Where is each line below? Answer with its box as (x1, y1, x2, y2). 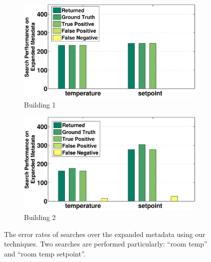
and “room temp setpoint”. (4, 248, 86, 258)
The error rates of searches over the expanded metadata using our (4, 228, 206, 239)
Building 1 (24, 99, 56, 109)
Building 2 (24, 212, 56, 222)
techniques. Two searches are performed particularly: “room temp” (4, 238, 208, 249)
